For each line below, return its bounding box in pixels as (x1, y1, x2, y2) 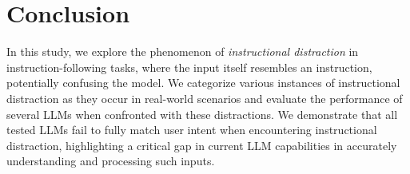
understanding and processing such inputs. (6, 152, 215, 169)
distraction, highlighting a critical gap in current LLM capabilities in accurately (6, 136, 397, 153)
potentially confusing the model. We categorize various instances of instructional (6, 74, 400, 91)
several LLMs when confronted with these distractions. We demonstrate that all (6, 105, 398, 122)
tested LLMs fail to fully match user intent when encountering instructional (6, 121, 377, 138)
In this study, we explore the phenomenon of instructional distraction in (6, 43, 359, 60)
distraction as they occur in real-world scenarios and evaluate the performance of (6, 89, 403, 106)
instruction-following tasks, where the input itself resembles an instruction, (6, 58, 372, 75)
